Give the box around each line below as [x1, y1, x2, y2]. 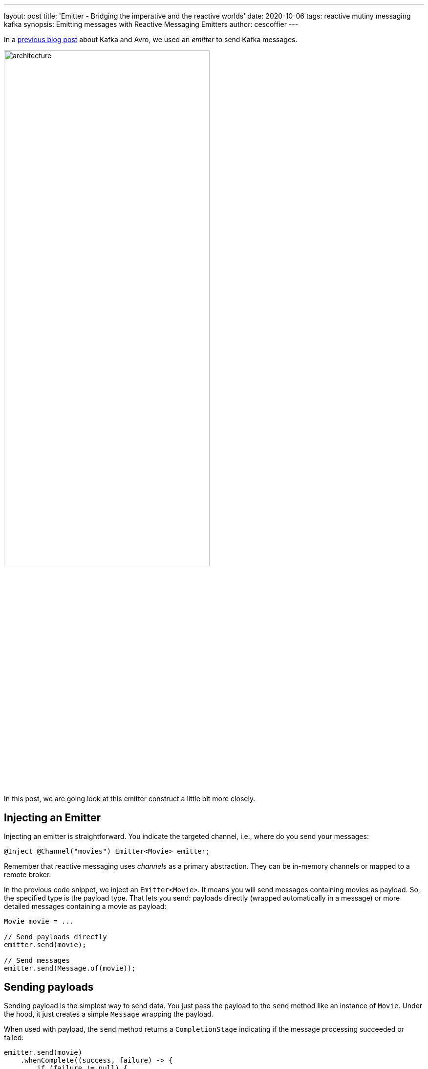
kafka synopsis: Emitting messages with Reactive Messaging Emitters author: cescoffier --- [4, 20, 299, 28]
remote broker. [4, 870, 51, 879]
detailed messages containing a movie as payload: [4, 902, 167, 911]
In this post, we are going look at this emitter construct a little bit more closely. [4, 794, 256, 803]
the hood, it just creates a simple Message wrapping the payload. [4, 1010, 214, 1019]
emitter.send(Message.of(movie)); [4, 964, 136, 973]
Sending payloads [4, 980, 94, 993]
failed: [4, 1033, 24, 1042]
